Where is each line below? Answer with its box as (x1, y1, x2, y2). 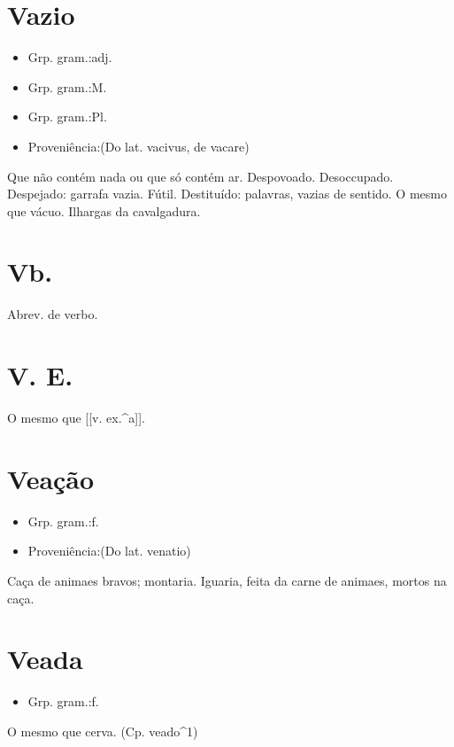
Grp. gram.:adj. (27, 48, 112, 66)
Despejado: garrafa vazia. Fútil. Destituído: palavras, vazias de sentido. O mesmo (7, 184, 447, 203)
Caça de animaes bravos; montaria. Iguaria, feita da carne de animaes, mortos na (7, 572, 447, 590)
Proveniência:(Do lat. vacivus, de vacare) (27, 136, 250, 155)
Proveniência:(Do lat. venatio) (27, 541, 191, 560)
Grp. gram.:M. (27, 77, 107, 96)
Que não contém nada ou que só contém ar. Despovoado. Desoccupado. (7, 167, 394, 185)
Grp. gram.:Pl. (27, 107, 107, 126)
